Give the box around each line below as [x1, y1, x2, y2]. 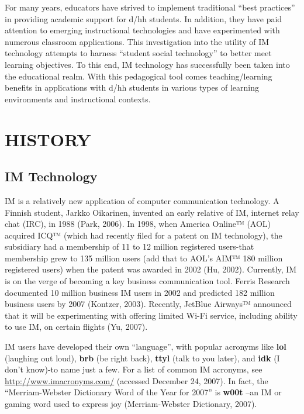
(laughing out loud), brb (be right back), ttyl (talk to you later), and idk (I [5, 351, 280, 364]
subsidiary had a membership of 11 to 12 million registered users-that [5, 240, 254, 253]
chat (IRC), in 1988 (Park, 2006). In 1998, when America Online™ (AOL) [5, 218, 271, 230]
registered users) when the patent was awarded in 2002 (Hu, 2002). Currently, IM [5, 263, 297, 275]
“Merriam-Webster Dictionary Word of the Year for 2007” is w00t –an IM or [5, 386, 282, 398]
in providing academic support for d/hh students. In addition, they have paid [5, 12, 282, 25]
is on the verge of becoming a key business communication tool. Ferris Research [5, 275, 290, 287]
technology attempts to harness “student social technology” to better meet [5, 47, 272, 59]
